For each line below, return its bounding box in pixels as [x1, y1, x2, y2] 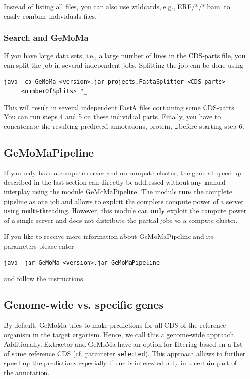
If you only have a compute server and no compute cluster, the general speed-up [4, 167, 242, 177]
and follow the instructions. [4, 273, 85, 284]
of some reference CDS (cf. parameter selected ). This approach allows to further [4, 348, 246, 358]
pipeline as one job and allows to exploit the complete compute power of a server [4, 196, 244, 206]
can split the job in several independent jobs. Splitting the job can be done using [4, 60, 244, 70]
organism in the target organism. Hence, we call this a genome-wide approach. [4, 329, 236, 339]
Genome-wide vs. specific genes [4, 297, 163, 312]
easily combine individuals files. [4, 11, 97, 21]
